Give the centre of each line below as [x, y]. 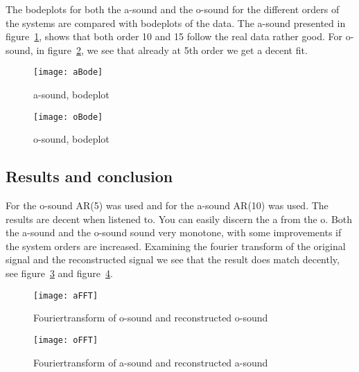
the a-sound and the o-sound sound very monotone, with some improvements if [174, 232]
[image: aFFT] [66, 295]
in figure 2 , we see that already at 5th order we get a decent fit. [172, 50]
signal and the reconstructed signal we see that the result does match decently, [173, 259]
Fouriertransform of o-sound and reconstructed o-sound [151, 318]
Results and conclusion [89, 176]
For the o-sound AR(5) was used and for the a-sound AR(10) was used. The [167, 205]
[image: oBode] [68, 117]
